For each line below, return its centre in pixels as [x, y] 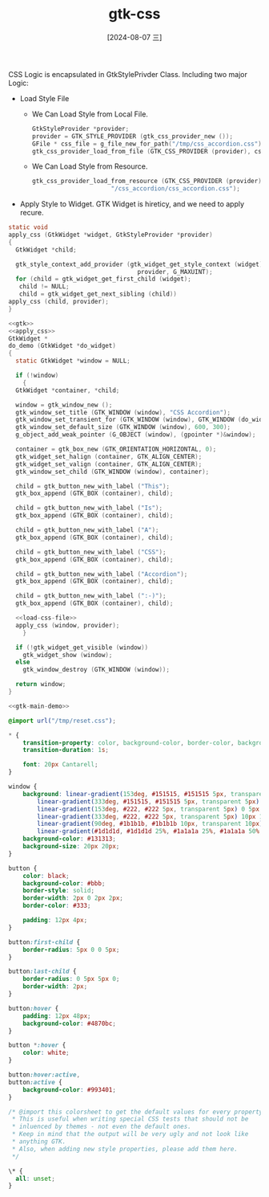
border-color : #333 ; [57, 906]
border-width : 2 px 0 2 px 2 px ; [73, 898]
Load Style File [44, 98]
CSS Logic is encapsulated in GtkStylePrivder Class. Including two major [128, 74]
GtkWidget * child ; [46, 250]
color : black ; [46, 876]
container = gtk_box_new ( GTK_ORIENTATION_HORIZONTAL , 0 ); [116, 449]
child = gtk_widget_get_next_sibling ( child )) [98, 294]
